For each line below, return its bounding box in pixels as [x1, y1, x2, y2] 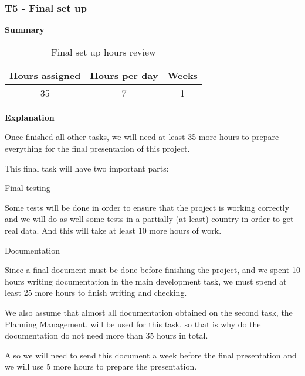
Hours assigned [9, 68, 81, 82]
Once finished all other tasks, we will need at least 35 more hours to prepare [5, 131, 279, 143]
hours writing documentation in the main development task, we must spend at [5, 275, 287, 287]
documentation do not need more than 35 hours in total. [5, 329, 208, 341]
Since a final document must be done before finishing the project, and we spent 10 [5, 264, 300, 276]
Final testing [5, 182, 50, 194]
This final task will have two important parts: [5, 162, 169, 174]
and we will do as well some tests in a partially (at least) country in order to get [5, 213, 294, 225]
